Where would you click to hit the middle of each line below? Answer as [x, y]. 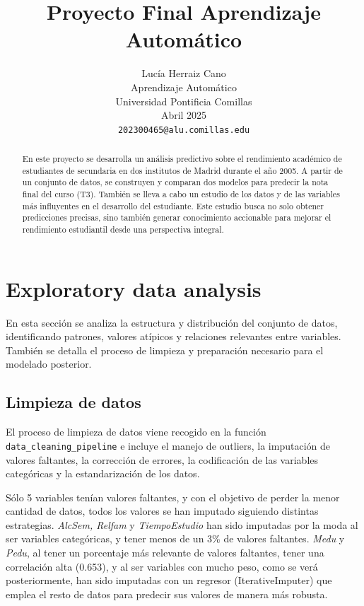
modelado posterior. [49, 364]
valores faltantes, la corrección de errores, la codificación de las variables [162, 459]
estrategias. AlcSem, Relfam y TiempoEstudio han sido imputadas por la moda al [182, 524]
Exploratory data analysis [134, 288]
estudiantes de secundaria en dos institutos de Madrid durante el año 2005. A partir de [182, 170]
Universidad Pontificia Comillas [184, 101]
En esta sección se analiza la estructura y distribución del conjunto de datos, [172, 322]
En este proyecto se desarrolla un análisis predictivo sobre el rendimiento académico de [182, 159]
